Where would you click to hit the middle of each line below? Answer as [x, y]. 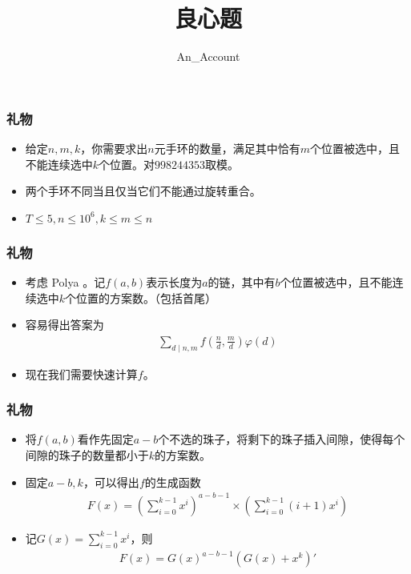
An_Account [208, 56]
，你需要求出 [114, 149]
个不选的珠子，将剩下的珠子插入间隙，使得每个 [282, 439]
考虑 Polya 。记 [65, 282]
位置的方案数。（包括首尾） [147, 297]
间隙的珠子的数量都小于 [87, 455]
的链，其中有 [242, 282]
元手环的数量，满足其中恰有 [227, 149]
